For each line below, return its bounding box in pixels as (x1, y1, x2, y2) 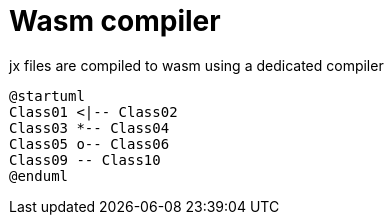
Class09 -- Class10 (9, 151, 161, 168)
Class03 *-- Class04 (9, 119, 170, 136)
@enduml (9, 167, 69, 184)
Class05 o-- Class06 (9, 135, 170, 152)
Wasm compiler (9, 4, 221, 38)
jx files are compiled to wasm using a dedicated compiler (9, 56, 384, 74)
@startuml (9, 87, 85, 104)
